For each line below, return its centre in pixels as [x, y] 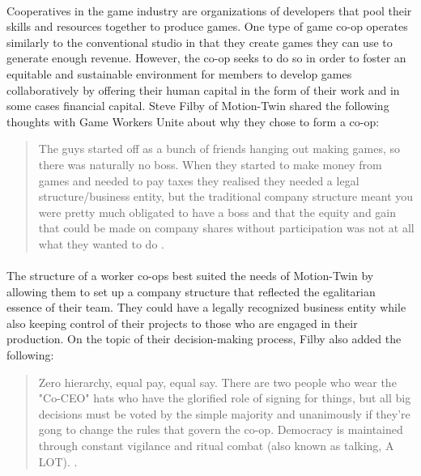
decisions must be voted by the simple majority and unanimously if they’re [224, 413]
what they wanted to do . [101, 243]
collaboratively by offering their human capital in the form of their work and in [203, 89]
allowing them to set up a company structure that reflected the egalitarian [191, 291]
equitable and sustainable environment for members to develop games [179, 73]
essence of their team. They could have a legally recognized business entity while [206, 307]
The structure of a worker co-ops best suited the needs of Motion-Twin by [190, 276]
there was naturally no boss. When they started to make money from [210, 164]
